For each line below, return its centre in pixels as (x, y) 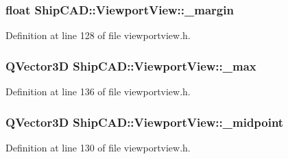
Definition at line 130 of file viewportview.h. (98, 147)
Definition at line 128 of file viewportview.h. (98, 35)
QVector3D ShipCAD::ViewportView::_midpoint (145, 122)
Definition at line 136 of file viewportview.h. (98, 91)
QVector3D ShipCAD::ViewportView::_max (131, 65)
